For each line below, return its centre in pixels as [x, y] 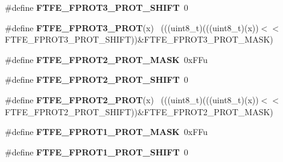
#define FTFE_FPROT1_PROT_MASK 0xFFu [107, 132]
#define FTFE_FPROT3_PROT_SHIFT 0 [97, 7]
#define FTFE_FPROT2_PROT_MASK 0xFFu [107, 59]
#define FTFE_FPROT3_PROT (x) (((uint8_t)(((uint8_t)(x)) [132, 27]
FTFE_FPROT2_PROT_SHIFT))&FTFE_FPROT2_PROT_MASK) [139, 111]
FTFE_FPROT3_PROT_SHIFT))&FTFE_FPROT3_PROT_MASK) [139, 39]
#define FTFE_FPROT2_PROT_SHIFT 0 [97, 79]
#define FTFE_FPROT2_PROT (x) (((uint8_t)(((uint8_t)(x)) [132, 99]
